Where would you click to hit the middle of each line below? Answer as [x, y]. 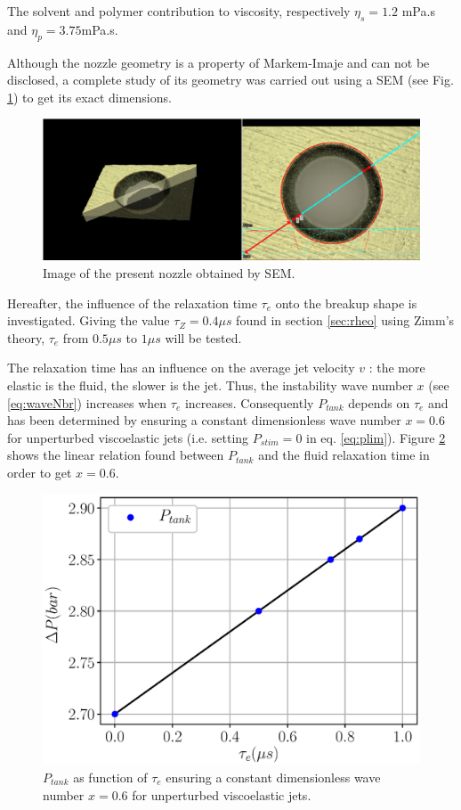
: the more [397, 368]
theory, [26, 337]
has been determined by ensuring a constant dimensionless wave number [204, 420]
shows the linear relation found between [116, 455]
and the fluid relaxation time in [344, 455]
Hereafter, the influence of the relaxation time [132, 303]
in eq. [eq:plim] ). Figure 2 [376, 437]
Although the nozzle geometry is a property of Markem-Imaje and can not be [218, 62]
